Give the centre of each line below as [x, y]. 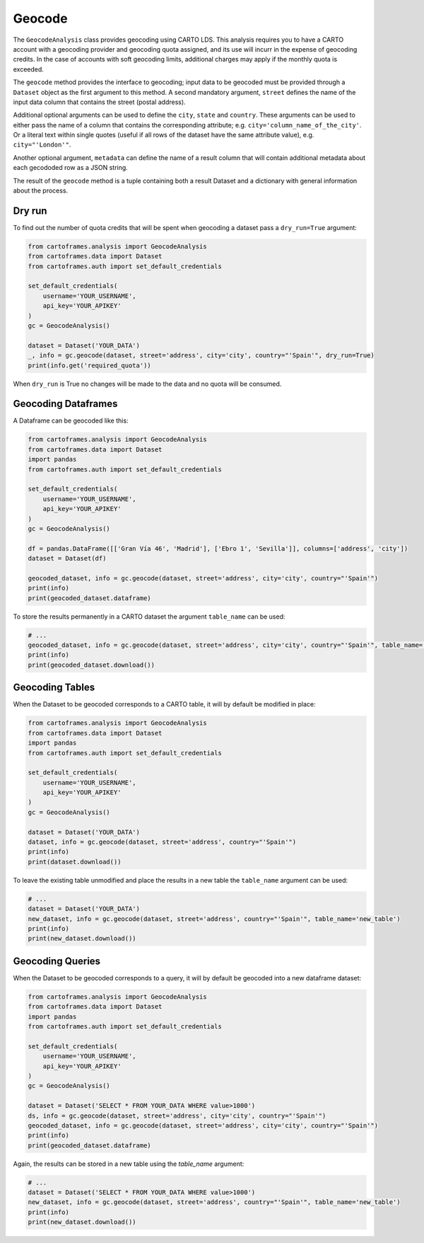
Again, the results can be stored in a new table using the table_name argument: [129, 1164]
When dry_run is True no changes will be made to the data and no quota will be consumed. [147, 384]
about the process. [41, 190]
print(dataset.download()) [75, 861]
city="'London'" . [42, 144]
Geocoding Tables [54, 688]
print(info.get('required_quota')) [89, 365]
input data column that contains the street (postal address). [100, 102]
